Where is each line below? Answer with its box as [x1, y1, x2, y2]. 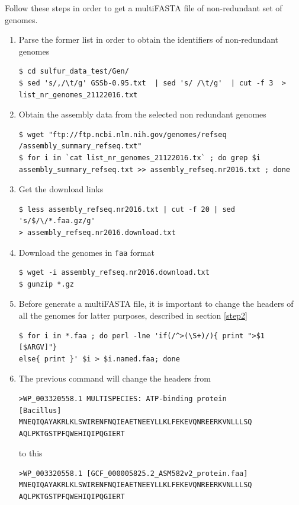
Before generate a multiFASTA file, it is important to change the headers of [18, 297, 294, 310]
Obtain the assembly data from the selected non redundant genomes [18, 108, 266, 120]
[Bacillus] [18, 406, 62, 415]
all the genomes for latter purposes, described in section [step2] [18, 309, 247, 321]
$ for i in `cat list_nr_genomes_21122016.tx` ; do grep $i [18, 153, 261, 162]
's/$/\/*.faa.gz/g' [18, 217, 95, 225]
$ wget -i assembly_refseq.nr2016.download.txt [18, 268, 210, 277]
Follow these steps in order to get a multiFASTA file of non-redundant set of [5, 2, 282, 14]
